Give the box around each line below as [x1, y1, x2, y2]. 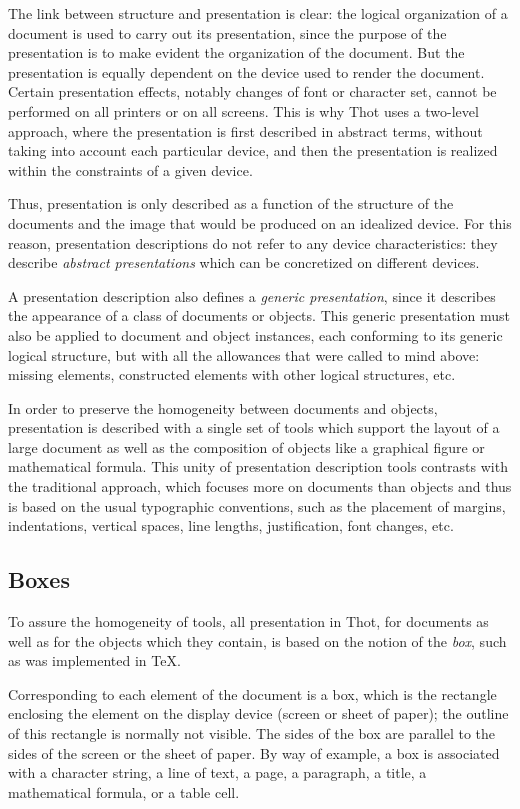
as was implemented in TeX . [8, 650, 181, 671]
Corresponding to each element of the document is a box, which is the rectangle [8, 683, 497, 704]
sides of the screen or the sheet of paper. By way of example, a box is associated [8, 742, 500, 763]
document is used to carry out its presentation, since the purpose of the [8, 22, 447, 43]
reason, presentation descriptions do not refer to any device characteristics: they [8, 232, 498, 253]
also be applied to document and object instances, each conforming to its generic [8, 324, 503, 345]
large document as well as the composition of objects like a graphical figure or [8, 436, 485, 457]
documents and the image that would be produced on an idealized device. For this [8, 212, 512, 233]
